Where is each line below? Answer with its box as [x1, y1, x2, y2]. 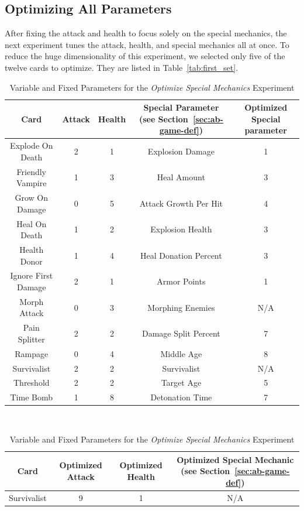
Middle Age [160, 347, 202, 359]
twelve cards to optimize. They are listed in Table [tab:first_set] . [5, 61, 239, 73]
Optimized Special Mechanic [177, 453, 294, 465]
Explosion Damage [147, 145, 215, 157]
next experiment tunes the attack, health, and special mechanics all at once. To [5, 38, 289, 50]
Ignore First [10, 269, 53, 282]
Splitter [18, 332, 45, 345]
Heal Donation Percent [140, 249, 222, 261]
